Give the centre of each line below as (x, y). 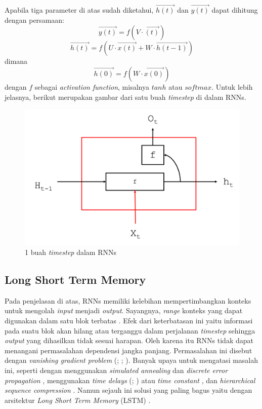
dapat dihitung (235, 10)
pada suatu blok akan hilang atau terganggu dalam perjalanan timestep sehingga (130, 330)
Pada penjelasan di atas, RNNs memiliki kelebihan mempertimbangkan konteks (128, 300)
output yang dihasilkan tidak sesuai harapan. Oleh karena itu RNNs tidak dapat (129, 340)
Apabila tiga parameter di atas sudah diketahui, (79, 10)
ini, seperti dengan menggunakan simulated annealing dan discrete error (116, 370)
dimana (16, 61)
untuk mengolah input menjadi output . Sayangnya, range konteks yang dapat (124, 310)
